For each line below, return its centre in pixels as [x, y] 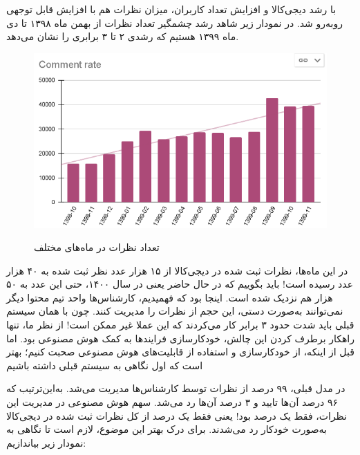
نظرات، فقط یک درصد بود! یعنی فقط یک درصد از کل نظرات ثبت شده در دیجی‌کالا [177, 415]
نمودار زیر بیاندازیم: [46, 442]
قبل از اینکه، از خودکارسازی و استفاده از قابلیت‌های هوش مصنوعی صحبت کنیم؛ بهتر [180, 352]
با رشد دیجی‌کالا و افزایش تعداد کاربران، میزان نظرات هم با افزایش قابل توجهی [171, 9]
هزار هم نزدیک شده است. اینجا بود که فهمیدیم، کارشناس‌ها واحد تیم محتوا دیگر [170, 297]
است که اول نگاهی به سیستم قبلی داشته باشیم [105, 365]
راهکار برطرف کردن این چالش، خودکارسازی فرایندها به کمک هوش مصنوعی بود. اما [181, 338]
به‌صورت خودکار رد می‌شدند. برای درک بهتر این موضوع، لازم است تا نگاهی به [167, 429]
